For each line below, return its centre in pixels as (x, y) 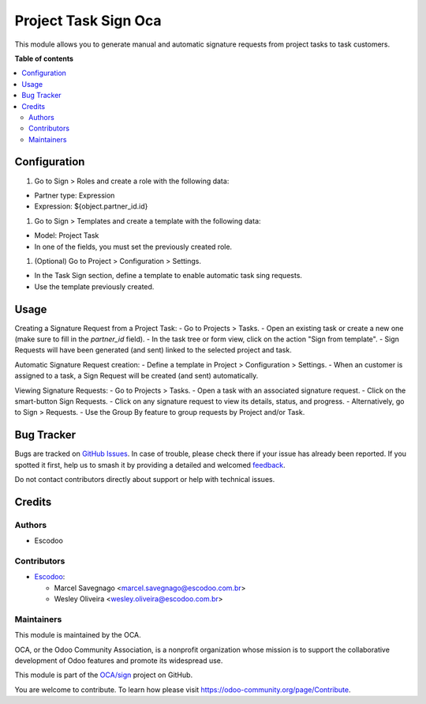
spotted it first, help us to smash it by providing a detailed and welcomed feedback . (150, 465)
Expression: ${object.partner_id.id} (91, 206)
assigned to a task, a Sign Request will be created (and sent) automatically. (136, 376)
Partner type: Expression (75, 195)
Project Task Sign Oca (88, 21)
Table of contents (44, 58)
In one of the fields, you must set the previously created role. (133, 247)
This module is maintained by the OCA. (78, 635)
